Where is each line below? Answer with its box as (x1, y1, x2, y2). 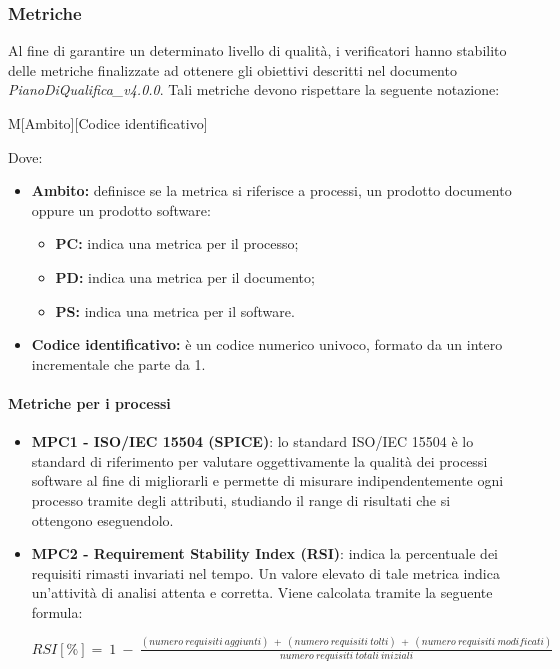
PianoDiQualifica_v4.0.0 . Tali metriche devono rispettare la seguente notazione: (8, 79, 500, 100)
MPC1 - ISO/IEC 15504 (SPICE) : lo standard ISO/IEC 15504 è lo (31, 431, 474, 452)
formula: (31, 601, 83, 622)
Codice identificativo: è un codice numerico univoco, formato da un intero (31, 334, 503, 355)
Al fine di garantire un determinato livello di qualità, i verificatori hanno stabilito (8, 40, 507, 61)
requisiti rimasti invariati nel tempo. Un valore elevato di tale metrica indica (31, 562, 500, 583)
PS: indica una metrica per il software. (55, 300, 295, 321)
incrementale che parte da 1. (31, 353, 206, 374)
